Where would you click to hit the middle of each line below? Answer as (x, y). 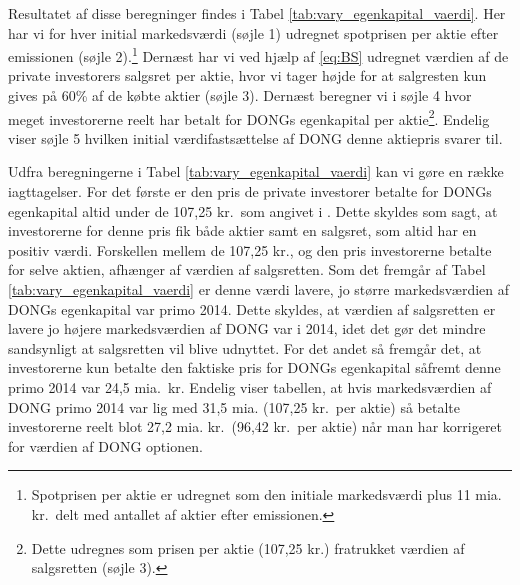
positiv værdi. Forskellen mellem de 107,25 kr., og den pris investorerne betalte (250, 249)
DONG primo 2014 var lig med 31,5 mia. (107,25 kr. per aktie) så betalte (234, 406)
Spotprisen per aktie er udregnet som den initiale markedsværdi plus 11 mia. (266, 494)
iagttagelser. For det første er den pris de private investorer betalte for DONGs (250, 191)
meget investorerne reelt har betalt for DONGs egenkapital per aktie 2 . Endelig (249, 117)
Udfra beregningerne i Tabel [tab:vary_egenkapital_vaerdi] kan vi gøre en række (256, 171)
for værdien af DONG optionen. (105, 445)
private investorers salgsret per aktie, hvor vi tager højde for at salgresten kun (247, 75)
